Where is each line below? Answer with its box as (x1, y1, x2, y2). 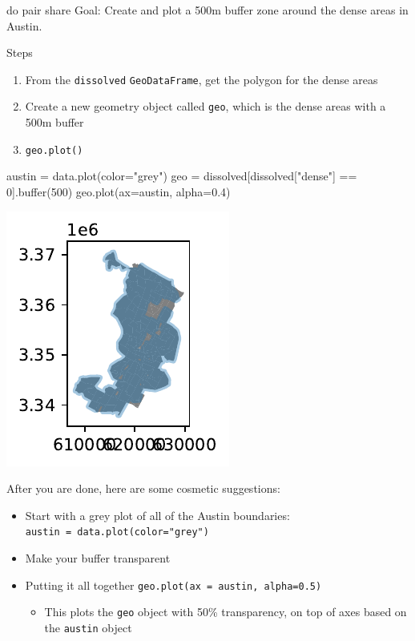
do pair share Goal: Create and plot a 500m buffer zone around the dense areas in (6, 2, 409, 18)
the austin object (44, 619, 132, 635)
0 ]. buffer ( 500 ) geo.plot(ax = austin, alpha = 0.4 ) (6, 183, 231, 200)
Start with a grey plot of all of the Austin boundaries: (25, 506, 290, 523)
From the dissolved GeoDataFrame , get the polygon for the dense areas (25, 71, 378, 87)
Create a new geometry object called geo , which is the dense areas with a (25, 98, 386, 115)
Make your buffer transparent (25, 549, 171, 566)
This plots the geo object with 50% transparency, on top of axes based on (44, 603, 407, 620)
